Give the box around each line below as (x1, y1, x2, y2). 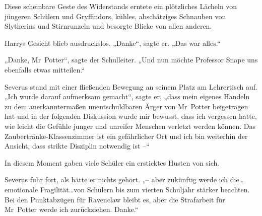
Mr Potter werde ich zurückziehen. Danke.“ (5, 204, 139, 214)
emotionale (5, 184, 38, 194)
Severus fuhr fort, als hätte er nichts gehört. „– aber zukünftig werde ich (5, 174, 228, 185)
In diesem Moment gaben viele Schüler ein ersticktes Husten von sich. (5, 157, 220, 168)
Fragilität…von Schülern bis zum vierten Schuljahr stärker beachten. (40, 184, 250, 194)
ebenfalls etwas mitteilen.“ (5, 64, 85, 75)
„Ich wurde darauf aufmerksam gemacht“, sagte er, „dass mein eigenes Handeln (5, 91, 250, 102)
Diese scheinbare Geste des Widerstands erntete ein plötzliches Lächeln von (5, 1, 237, 11)
